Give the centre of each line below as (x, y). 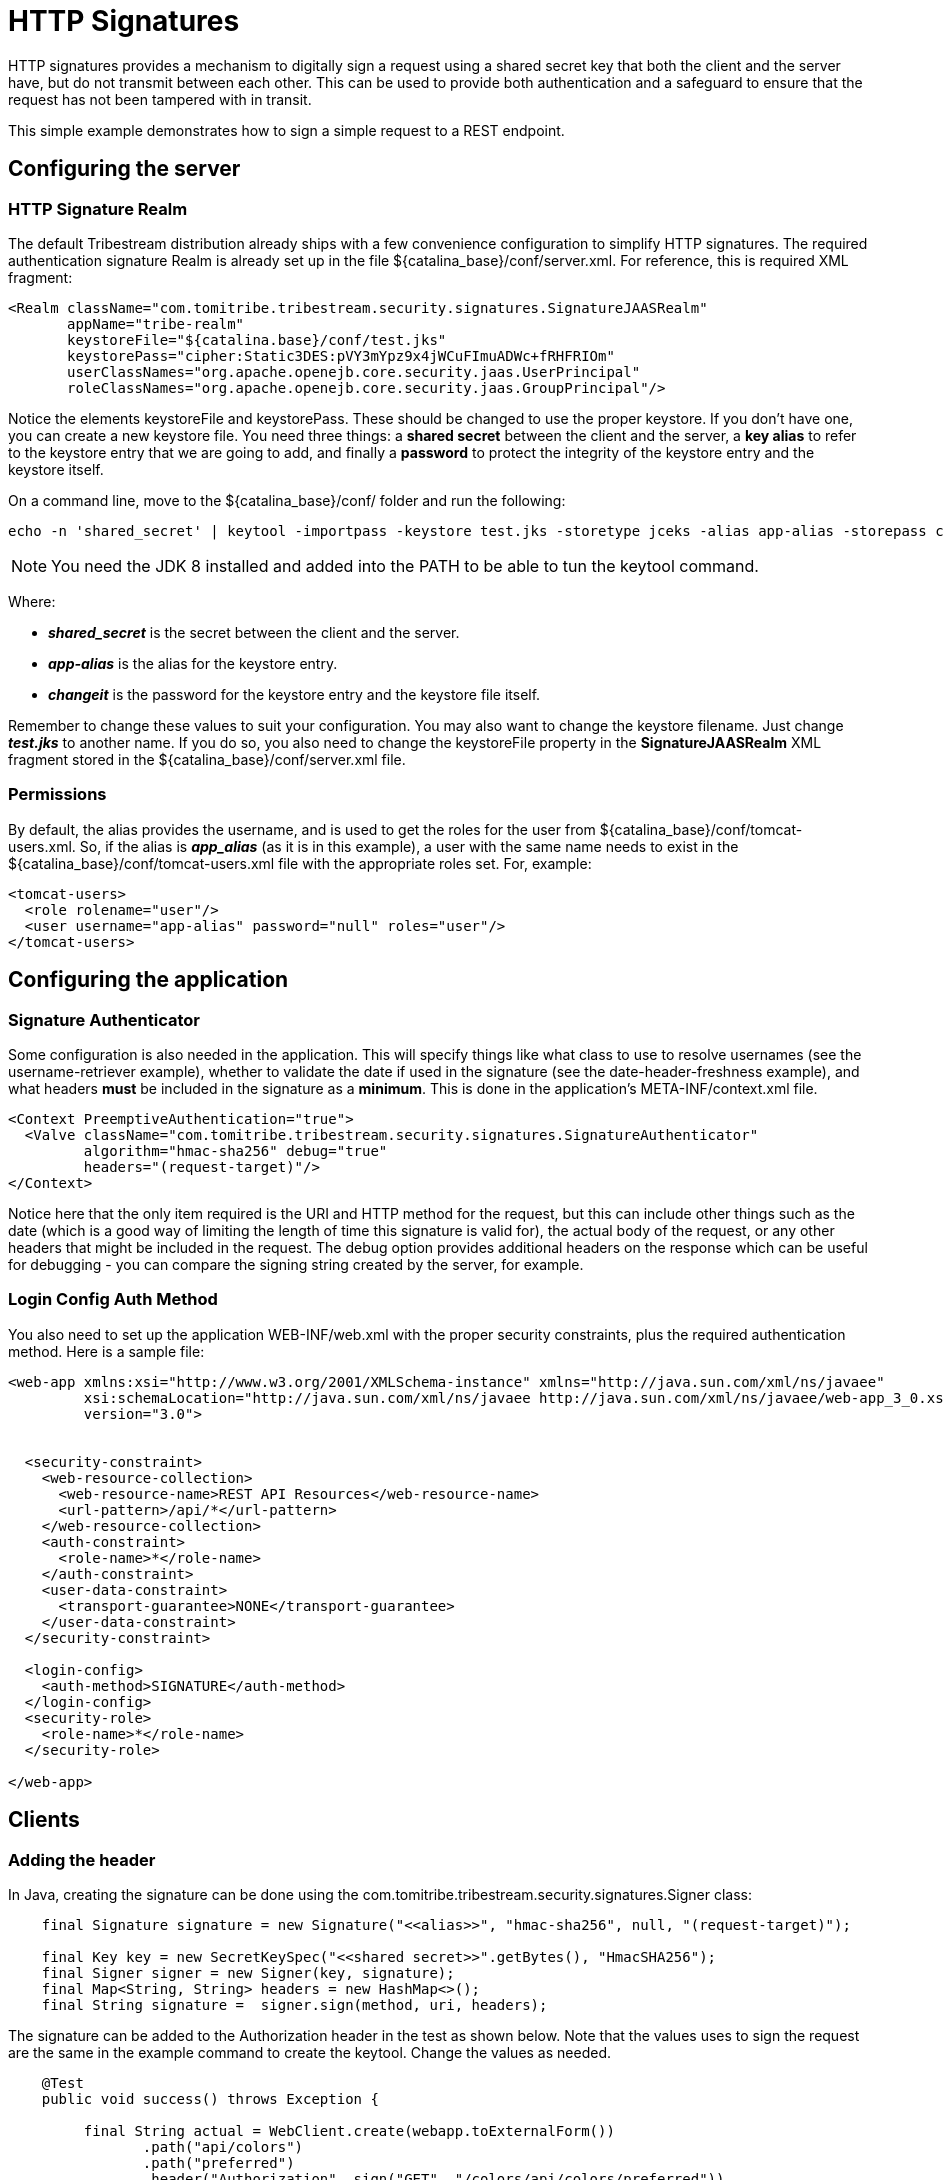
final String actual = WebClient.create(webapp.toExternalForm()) (349, 2130)
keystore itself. (56, 469)
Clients (44, 1820)
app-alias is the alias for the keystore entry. (193, 663)
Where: (32, 601)
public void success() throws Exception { (210, 2098)
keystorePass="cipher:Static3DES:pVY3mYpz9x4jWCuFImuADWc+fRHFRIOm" (341, 355)
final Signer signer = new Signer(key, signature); (248, 1972)
